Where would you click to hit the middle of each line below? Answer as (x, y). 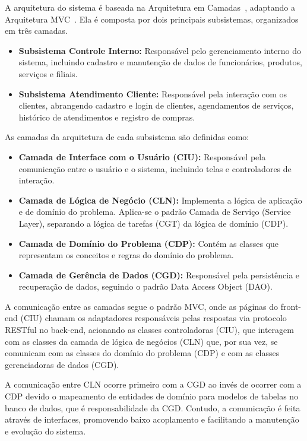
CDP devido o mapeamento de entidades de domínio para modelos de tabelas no (152, 396)
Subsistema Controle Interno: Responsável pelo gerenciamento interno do (160, 50)
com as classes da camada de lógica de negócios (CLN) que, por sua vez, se (141, 341)
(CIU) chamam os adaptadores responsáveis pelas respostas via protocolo (153, 318)
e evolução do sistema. (45, 431)
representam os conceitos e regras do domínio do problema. (126, 255)
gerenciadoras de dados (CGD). (62, 364)
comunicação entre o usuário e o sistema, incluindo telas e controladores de (155, 168)
